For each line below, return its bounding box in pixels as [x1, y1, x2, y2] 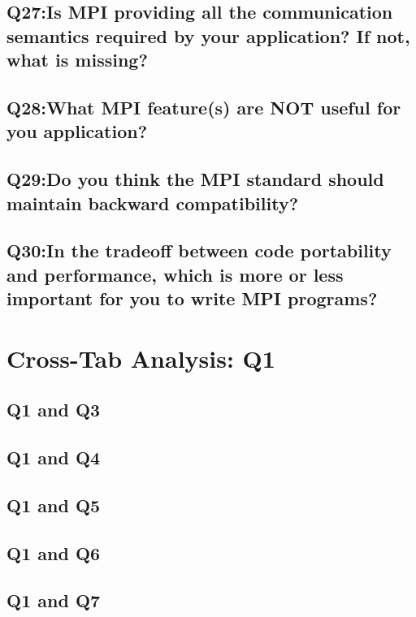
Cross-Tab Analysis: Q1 [6, 341, 275, 374]
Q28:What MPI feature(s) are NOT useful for [6, 94, 401, 119]
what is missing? [6, 47, 148, 72]
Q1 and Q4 [6, 445, 101, 470]
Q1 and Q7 [6, 588, 101, 613]
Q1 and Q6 [6, 540, 101, 565]
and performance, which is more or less [6, 261, 344, 287]
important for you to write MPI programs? [6, 286, 378, 311]
